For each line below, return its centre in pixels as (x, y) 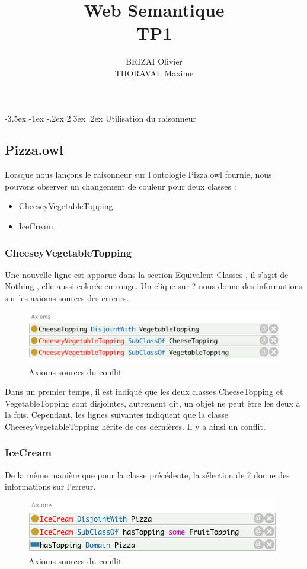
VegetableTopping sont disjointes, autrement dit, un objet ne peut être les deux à (153, 403)
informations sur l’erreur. (50, 486)
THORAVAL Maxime (154, 73)
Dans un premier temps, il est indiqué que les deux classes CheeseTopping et (144, 391)
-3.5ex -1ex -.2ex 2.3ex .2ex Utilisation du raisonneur (101, 118)
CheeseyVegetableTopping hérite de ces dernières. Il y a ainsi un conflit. (135, 426)
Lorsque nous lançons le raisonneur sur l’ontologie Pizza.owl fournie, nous (138, 175)
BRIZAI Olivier (154, 61)
